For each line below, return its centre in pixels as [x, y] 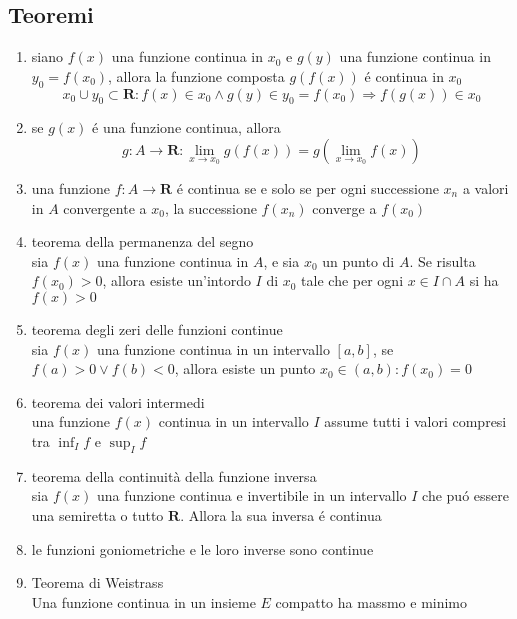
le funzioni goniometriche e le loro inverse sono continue [202, 548]
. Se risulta [442, 260]
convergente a [105, 207]
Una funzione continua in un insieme [143, 601]
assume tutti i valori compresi [415, 421]
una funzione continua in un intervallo [213, 348]
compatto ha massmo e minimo [371, 601]
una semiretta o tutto [97, 514]
